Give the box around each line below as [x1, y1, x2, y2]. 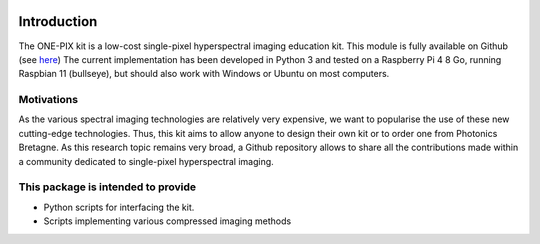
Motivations [18, 93, 79, 107]
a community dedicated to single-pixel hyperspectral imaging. [18, 155, 274, 167]
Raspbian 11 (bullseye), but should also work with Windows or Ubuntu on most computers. [18, 68, 390, 80]
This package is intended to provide [18, 180, 197, 194]
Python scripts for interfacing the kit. [43, 201, 195, 213]
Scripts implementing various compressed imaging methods [43, 215, 292, 227]
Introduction [18, 13, 98, 30]
